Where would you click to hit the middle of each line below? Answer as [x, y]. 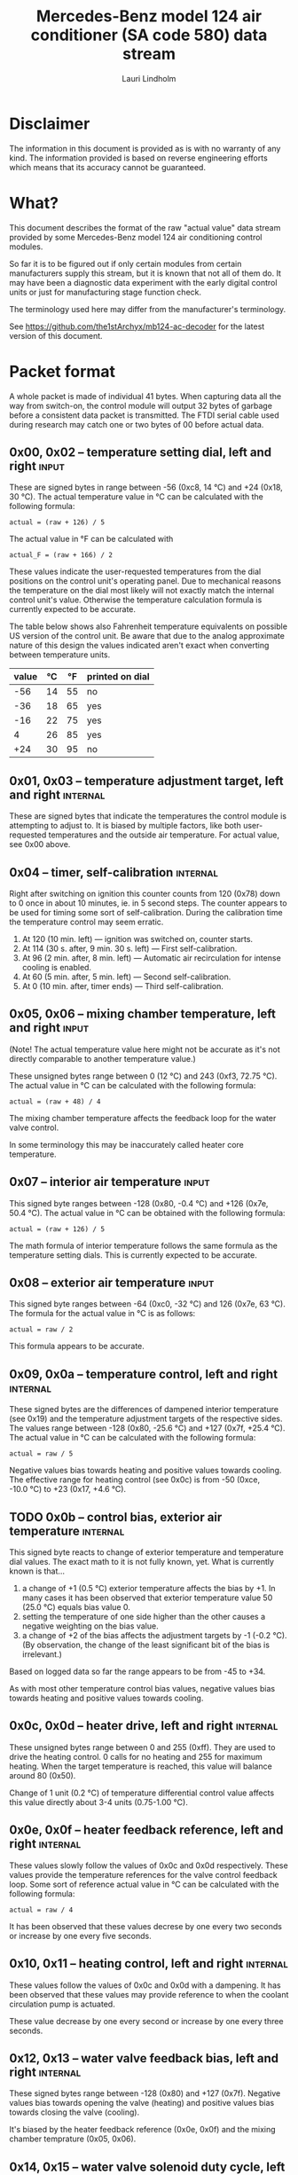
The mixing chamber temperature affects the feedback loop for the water [143, 1118]
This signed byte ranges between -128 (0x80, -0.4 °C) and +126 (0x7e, [139, 1203]
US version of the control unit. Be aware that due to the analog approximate [147, 636]
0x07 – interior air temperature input [110, 1182]
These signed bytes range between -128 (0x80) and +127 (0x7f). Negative [145, 2093]
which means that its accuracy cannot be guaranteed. [108, 167]
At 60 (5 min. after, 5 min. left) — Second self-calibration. [126, 977]
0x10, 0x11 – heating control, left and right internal [149, 1963]
